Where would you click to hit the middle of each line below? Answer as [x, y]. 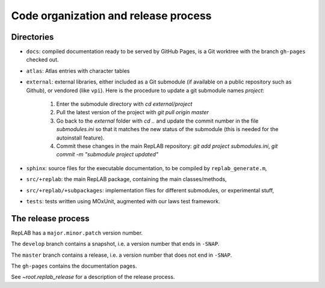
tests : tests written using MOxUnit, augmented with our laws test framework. [123, 201]
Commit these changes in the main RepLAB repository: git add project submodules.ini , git [167, 146]
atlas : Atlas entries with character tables [78, 71]
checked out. [42, 60]
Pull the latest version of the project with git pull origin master [132, 112]
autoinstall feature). [80, 138]
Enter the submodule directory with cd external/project [124, 104]
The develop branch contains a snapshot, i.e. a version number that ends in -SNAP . [115, 244]
